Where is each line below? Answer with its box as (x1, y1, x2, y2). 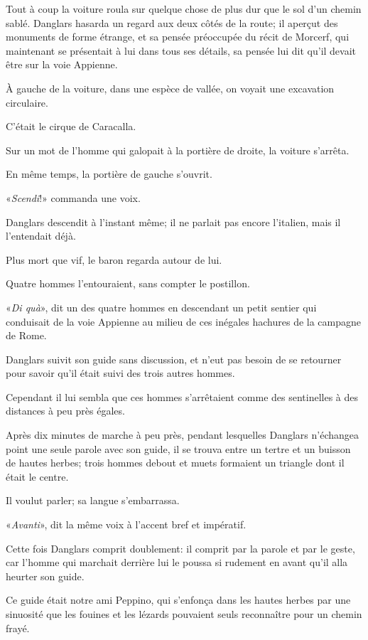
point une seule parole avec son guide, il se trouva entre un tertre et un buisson (6, 441, 351, 456)
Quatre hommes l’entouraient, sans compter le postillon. (6, 276, 250, 291)
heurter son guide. (6, 568, 85, 583)
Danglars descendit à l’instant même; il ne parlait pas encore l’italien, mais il (6, 214, 341, 229)
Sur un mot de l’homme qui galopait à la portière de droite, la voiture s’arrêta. (6, 142, 350, 157)
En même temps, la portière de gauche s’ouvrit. (6, 166, 212, 181)
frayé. (6, 620, 30, 635)
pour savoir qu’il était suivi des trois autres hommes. (6, 366, 235, 380)
